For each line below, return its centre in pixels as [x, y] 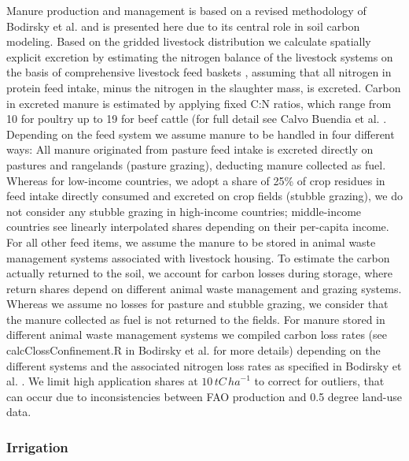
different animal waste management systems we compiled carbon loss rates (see [197, 335]
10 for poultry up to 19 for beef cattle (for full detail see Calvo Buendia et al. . [197, 119]
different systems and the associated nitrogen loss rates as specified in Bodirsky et [204, 365]
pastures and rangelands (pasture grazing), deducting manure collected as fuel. [196, 164]
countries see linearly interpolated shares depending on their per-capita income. [198, 227]
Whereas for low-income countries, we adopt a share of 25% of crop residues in [196, 180]
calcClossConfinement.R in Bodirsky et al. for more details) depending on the [193, 350]
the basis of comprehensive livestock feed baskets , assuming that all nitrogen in [199, 72]
